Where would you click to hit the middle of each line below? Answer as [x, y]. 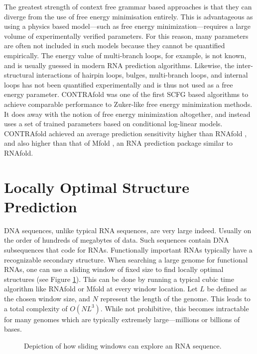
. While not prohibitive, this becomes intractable [175, 308]
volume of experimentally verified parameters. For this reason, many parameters [126, 36]
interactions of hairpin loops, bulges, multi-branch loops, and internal [142, 75]
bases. [13, 329]
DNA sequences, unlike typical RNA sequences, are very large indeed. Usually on [128, 230]
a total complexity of [36, 308]
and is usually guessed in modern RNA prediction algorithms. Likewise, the [119, 65]
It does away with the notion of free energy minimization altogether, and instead [127, 114]
